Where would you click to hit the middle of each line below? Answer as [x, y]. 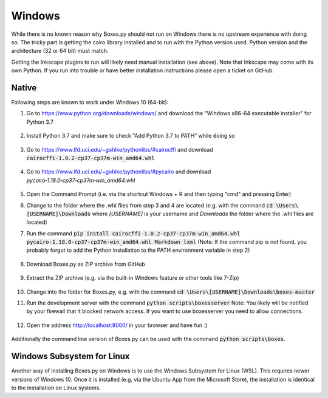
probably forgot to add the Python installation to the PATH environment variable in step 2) [138, 250]
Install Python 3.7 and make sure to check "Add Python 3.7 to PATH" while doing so [131, 136]
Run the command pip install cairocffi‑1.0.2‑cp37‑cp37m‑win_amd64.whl [133, 233]
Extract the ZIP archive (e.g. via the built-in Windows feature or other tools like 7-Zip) [133, 278]
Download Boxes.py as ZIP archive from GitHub [86, 264]
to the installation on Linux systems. [56, 388]
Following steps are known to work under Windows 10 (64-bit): [90, 103]
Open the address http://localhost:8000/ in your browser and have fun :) [117, 325]
